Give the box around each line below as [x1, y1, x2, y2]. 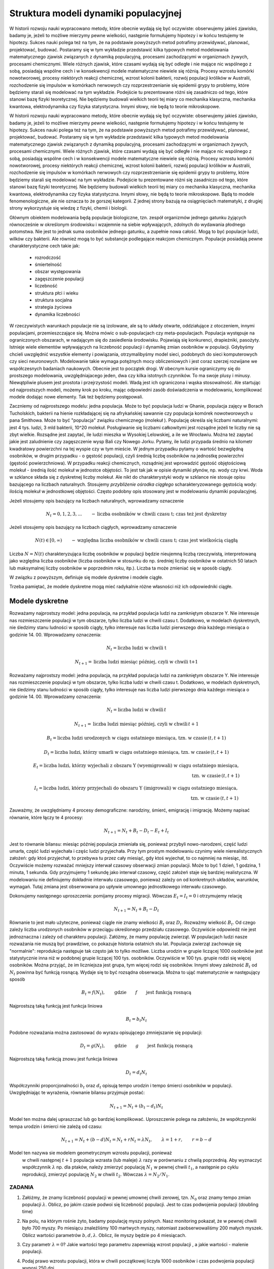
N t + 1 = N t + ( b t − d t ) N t [109, 1103, 163, 1110]
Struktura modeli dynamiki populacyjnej [9, 8, 182, 19]
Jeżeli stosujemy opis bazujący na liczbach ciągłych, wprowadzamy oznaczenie [9, 524, 177, 530]
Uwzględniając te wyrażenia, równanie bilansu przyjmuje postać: [9, 1089, 145, 1096]
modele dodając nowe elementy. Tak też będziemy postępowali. [9, 394, 144, 400]
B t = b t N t [125, 1016, 147, 1023]
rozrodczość [35, 254, 61, 260]
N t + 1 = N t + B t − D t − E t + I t [104, 828, 169, 834]
